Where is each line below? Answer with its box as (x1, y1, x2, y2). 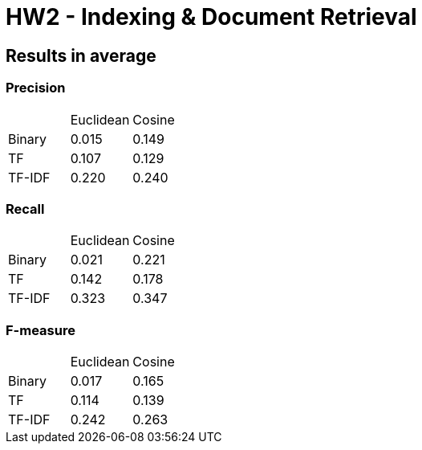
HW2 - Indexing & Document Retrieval (6, 3, 417, 31)
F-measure (6, 321, 75, 338)
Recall (6, 200, 45, 217)
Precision (6, 80, 66, 96)
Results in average (6, 45, 156, 66)
